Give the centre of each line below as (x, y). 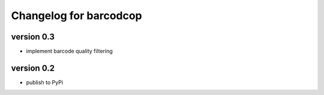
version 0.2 (33, 68)
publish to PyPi (44, 82)
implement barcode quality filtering (70, 51)
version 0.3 (33, 37)
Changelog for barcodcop (76, 16)
